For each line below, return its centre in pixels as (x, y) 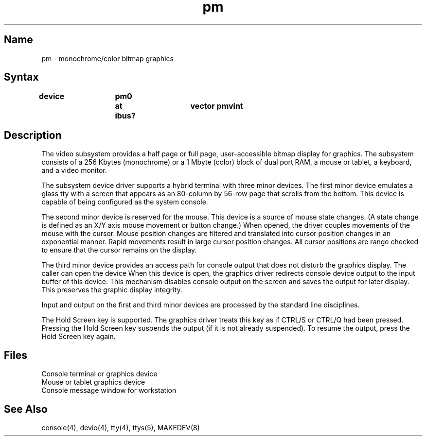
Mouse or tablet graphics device (93, 382)
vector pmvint (217, 106)
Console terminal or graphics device (99, 374)
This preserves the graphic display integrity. (112, 290)
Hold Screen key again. (79, 337)
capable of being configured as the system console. (125, 202)
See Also (26, 409)
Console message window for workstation (109, 390)
